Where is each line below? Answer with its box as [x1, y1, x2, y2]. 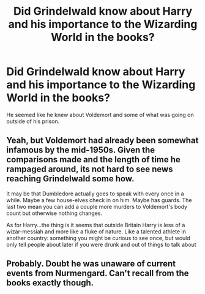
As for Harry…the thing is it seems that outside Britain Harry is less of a [6, 221, 185, 228]
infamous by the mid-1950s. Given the [6, 145, 155, 156]
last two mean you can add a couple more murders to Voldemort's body [6, 203, 188, 210]
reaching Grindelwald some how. [6, 173, 135, 184]
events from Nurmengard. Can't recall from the [6, 268, 189, 279]
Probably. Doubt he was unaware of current [6, 258, 176, 269]
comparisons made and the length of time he [6, 154, 181, 165]
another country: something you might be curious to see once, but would [6, 234, 191, 241]
